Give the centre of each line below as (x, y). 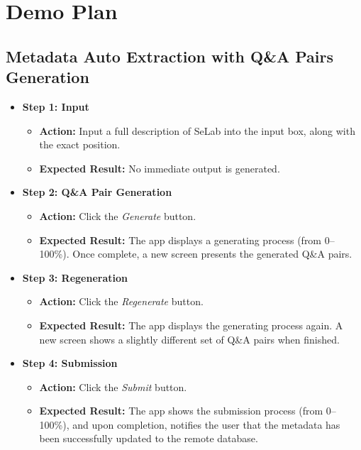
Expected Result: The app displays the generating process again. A (191, 325)
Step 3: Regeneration (75, 277)
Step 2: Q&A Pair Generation (97, 192)
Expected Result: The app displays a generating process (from (180, 240)
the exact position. (80, 144)
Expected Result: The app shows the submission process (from (181, 411)
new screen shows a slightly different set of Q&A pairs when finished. (189, 339)
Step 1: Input (56, 106)
